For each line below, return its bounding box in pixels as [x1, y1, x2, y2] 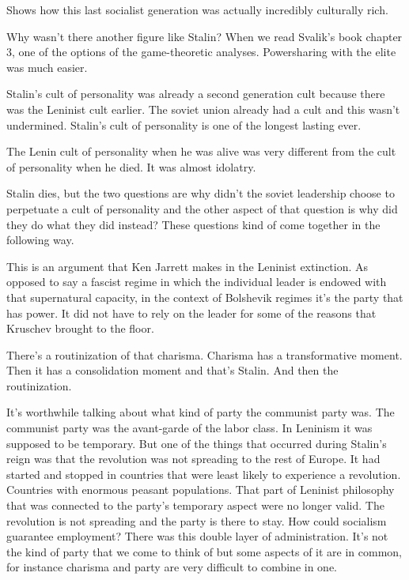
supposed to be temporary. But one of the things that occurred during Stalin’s [6, 435, 387, 451]
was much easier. [6, 58, 88, 75]
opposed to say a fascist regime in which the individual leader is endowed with [6, 273, 387, 290]
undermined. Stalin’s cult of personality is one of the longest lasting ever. [6, 116, 362, 133]
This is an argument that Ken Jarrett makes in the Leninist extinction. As [6, 258, 369, 274]
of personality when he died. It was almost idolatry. [6, 158, 256, 175]
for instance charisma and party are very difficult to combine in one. [6, 559, 338, 575]
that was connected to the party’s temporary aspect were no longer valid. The [6, 497, 384, 514]
